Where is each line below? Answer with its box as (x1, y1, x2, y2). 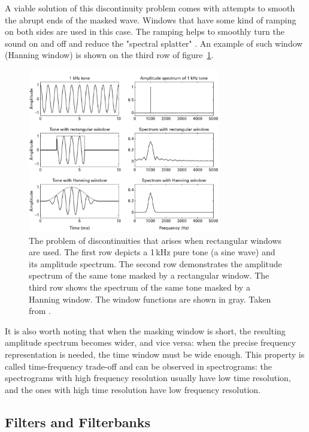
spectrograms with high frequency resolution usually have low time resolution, (5, 371, 291, 384)
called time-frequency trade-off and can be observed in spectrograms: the (5, 360, 272, 372)
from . (29, 304, 51, 317)
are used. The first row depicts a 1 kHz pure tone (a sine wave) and (29, 246, 275, 258)
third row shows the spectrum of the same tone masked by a (29, 281, 250, 294)
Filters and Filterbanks (5, 412, 151, 431)
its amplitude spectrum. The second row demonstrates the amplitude (29, 257, 282, 270)
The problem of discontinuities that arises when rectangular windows (29, 234, 282, 246)
